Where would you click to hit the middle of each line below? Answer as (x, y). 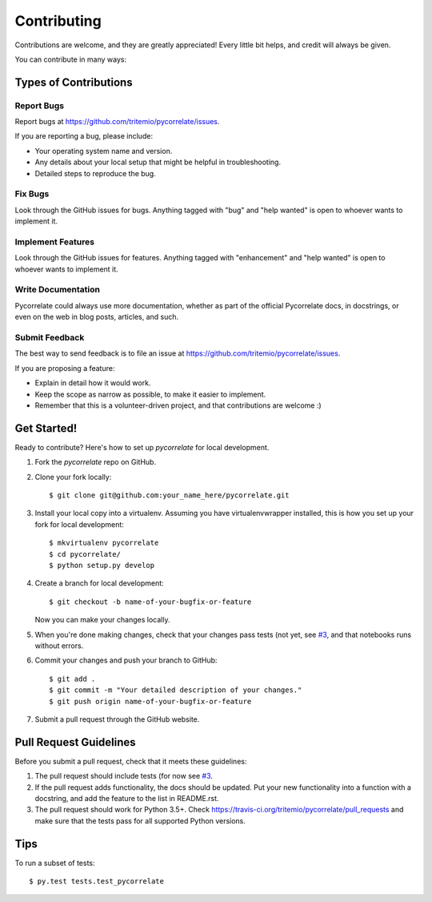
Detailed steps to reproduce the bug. (95, 173)
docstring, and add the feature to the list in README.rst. (127, 798)
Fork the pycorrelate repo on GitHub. (95, 462)
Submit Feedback (50, 338)
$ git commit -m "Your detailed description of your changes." (176, 690)
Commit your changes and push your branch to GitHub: (126, 660)
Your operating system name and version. (104, 151)
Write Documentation (57, 290)
